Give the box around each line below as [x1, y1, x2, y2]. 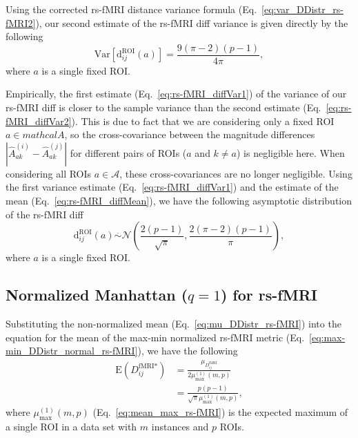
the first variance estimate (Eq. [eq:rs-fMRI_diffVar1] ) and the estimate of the [6, 180, 339, 194]
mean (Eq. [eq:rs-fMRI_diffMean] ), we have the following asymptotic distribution [6, 193, 352, 207]
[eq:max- [309, 330, 346, 344]
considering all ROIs [6, 166, 92, 180]
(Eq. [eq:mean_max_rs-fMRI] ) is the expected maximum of [92, 405, 348, 419]
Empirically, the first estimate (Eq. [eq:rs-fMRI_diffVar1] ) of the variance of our [6, 86, 347, 101]
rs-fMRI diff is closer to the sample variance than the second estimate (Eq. [6, 100, 321, 115]
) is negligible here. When [236, 145, 345, 160]
